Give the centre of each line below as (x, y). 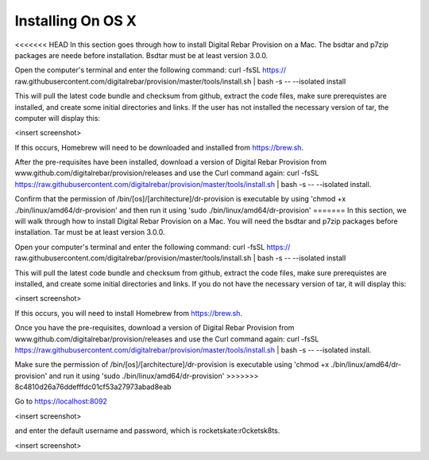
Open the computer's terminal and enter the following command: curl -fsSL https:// (151, 70)
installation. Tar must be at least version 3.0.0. (90, 232)
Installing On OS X (75, 21)
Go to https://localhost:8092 (61, 401)
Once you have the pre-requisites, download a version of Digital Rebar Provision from (155, 328)
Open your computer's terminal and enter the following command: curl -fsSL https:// (153, 247)
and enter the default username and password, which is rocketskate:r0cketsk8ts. (147, 431)
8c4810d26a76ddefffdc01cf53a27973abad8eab (93, 387)
